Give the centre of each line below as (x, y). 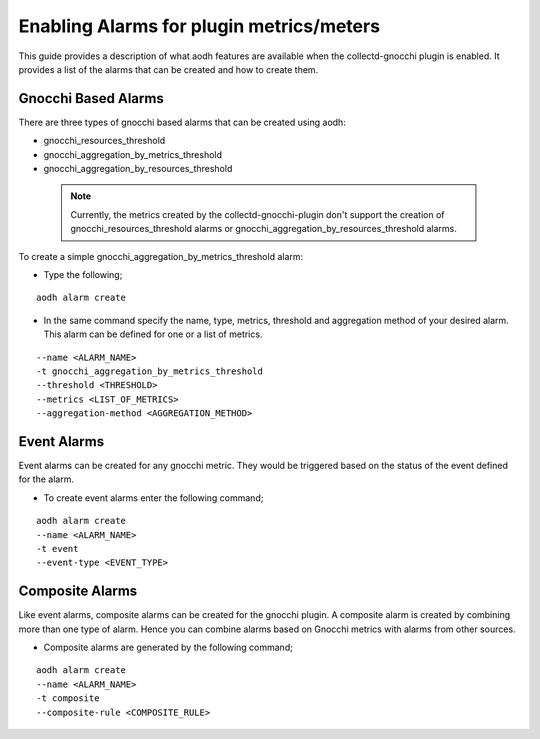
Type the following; (83, 274)
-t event (57, 548)
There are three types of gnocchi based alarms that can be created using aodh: (182, 122)
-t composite (68, 698)
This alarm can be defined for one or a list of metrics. (153, 334)
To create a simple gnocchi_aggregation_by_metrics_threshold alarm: (161, 256)
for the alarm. (46, 479)
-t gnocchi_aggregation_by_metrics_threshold (150, 371)
